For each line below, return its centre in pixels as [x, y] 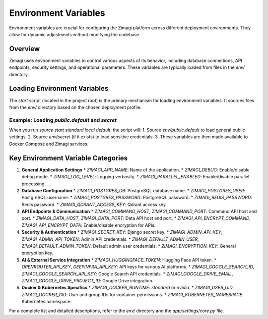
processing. [34, 184]
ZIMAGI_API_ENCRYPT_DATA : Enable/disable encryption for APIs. [89, 225]
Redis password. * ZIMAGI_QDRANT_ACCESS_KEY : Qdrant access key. [94, 204]
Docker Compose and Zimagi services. [49, 144]
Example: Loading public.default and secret [63, 120]
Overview [25, 49]
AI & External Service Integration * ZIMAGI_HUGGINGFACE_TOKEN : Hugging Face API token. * [119, 260]
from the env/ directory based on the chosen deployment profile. [75, 107]
